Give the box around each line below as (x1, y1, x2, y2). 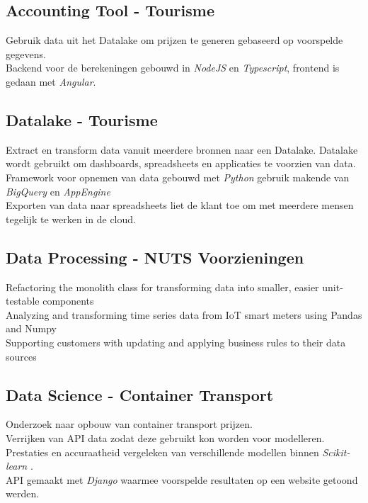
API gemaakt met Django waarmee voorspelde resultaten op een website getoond (6, 472, 358, 487)
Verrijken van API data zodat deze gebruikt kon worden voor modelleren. (6, 430, 325, 445)
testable (6, 293, 40, 308)
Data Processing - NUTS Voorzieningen (6, 246, 304, 268)
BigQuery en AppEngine (6, 183, 110, 198)
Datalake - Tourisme (6, 108, 158, 130)
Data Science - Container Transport (6, 383, 274, 405)
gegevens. (6, 46, 46, 61)
